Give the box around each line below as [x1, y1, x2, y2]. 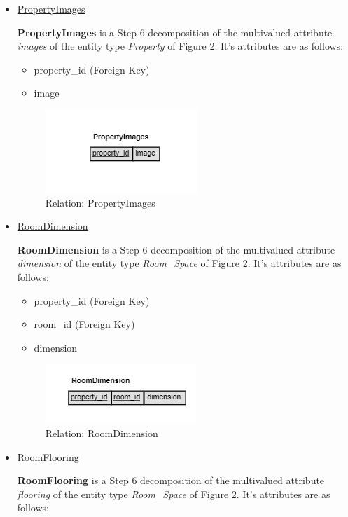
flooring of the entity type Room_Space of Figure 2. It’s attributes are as [17, 486, 330, 501]
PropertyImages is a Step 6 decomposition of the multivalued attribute [17, 25, 333, 39]
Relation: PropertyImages [45, 195, 155, 209]
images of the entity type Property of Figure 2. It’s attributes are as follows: [17, 39, 344, 53]
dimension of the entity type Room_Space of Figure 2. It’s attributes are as [17, 256, 342, 270]
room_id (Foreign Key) [34, 317, 135, 331]
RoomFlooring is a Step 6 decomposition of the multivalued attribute [17, 473, 325, 488]
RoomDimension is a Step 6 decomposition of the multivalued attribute [17, 242, 335, 256]
